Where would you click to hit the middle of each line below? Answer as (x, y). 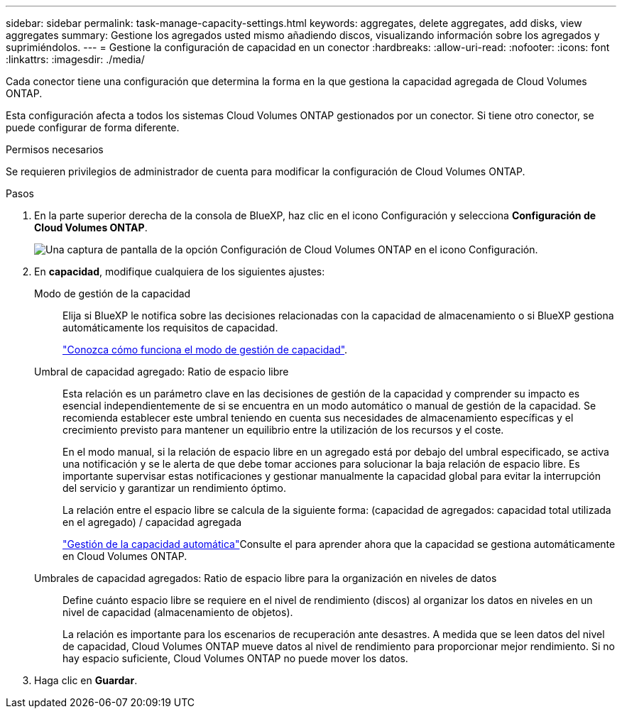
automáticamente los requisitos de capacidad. (170, 328)
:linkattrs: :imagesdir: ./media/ (75, 59)
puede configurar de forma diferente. (93, 127)
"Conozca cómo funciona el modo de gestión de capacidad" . (205, 350)
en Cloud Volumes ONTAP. (125, 556)
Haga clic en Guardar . (86, 680)
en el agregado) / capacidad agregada (152, 522)
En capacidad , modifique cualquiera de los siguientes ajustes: (180, 271)
